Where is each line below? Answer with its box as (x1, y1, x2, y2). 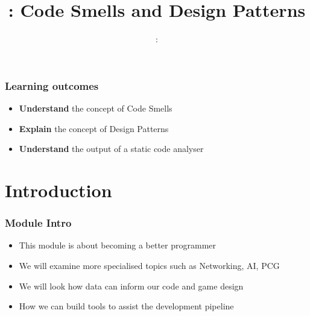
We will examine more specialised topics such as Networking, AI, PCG (19, 259, 280, 271)
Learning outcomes (5, 78, 99, 93)
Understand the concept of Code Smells (19, 102, 172, 115)
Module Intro (5, 215, 72, 230)
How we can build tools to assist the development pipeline (19, 300, 234, 312)
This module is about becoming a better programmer (19, 239, 216, 251)
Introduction (5, 177, 112, 202)
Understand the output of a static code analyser (19, 142, 204, 155)
